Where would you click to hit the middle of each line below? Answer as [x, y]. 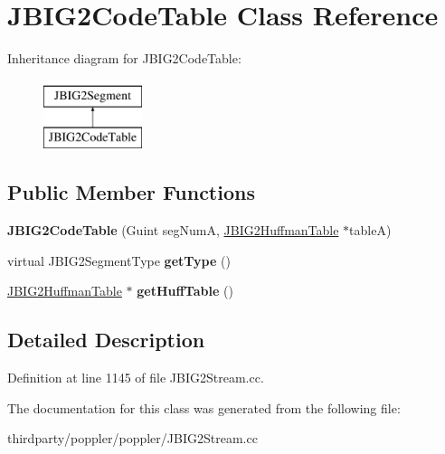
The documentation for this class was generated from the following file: [204, 407]
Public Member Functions [131, 192]
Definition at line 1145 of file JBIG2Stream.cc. [136, 378]
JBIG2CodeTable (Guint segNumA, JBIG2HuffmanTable [173, 230]
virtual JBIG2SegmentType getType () [119, 260]
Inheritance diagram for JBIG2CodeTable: [124, 58]
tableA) [370, 230]
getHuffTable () [185, 291]
